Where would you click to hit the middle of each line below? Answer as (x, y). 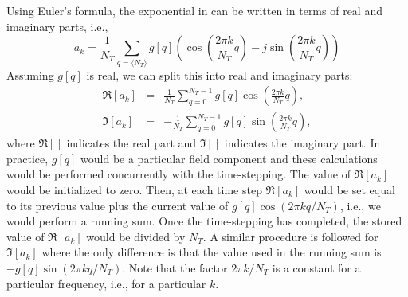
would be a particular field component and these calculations (229, 158)
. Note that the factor (175, 267)
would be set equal (349, 189)
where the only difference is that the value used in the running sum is (212, 252)
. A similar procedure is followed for (290, 236)
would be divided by (136, 236)
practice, (27, 158)
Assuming (30, 74)
